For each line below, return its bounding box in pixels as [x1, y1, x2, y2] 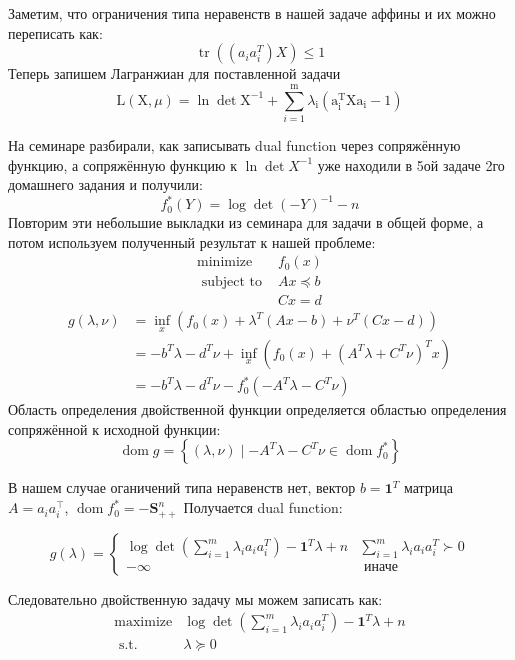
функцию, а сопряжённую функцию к [8, 154, 237, 175]
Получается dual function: [183, 497, 343, 518]
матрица [403, 477, 453, 498]
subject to [201, 275, 263, 290]
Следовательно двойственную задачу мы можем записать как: [8, 588, 383, 609]
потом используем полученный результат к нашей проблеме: [8, 231, 376, 252]
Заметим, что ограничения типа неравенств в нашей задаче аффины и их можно [8, 3, 496, 23]
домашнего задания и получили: [8, 174, 203, 195]
